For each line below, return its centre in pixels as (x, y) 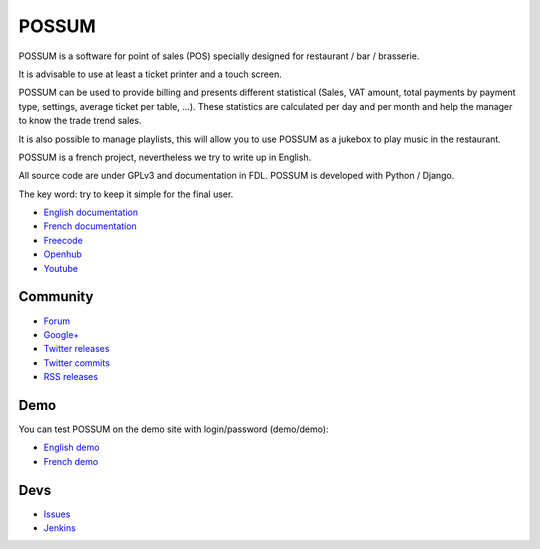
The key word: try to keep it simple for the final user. (126, 194)
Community (56, 296)
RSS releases (71, 377)
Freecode (63, 240)
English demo (71, 447)
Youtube (61, 268)
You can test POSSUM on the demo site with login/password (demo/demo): (173, 429)
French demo (71, 461)
